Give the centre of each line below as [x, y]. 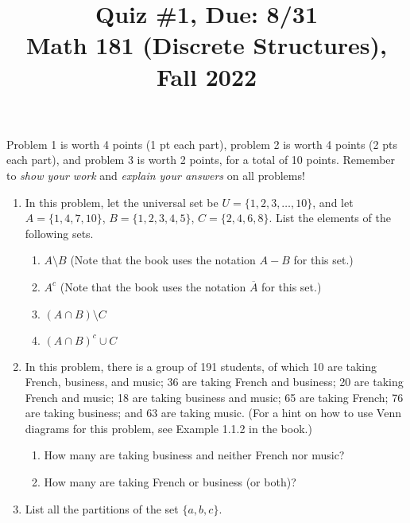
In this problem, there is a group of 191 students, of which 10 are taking [201, 366]
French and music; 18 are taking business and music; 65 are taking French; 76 [214, 397]
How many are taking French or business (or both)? [170, 482]
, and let [333, 202]
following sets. [59, 233]
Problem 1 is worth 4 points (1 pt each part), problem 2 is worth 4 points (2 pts [202, 144]
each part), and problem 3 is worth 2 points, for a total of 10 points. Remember [201, 160]
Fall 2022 [207, 76]
